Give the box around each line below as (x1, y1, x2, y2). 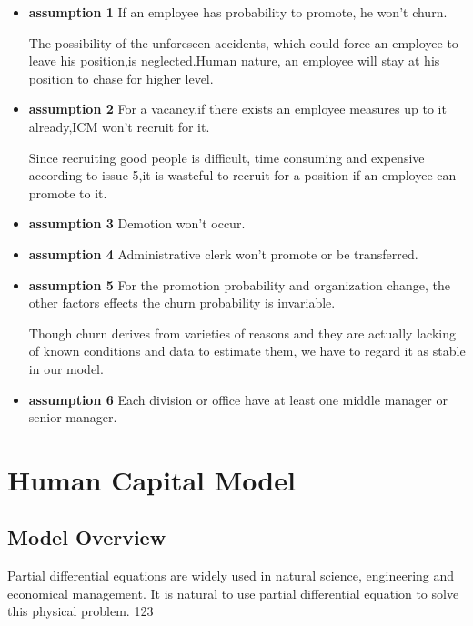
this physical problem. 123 (7, 601, 154, 621)
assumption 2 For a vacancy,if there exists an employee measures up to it (28, 99, 447, 118)
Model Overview (7, 523, 166, 551)
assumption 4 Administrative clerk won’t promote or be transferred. (28, 244, 418, 263)
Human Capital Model (7, 460, 296, 498)
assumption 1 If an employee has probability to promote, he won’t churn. (28, 3, 448, 21)
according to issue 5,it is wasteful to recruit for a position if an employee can (28, 166, 457, 185)
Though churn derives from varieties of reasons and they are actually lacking (28, 323, 456, 342)
